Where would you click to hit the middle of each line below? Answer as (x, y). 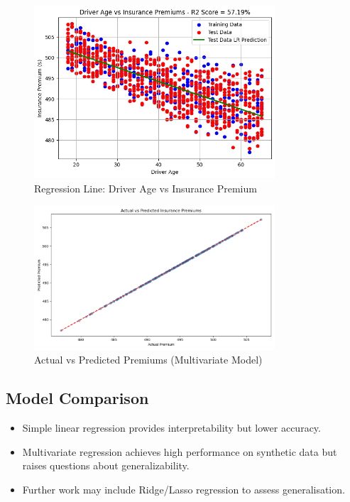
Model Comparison (77, 398)
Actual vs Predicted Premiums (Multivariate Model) (148, 360)
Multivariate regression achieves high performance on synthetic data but (180, 451)
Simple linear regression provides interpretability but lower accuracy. (171, 428)
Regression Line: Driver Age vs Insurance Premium (146, 188)
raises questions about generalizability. (106, 465)
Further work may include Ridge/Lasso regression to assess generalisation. (184, 489)
